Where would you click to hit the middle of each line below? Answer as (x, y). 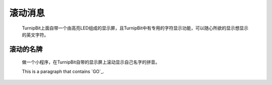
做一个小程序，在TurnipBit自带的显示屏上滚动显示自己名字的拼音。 (91, 62)
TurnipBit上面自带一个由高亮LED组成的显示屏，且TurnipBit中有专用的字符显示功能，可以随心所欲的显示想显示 (135, 28)
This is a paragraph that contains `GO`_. (63, 71)
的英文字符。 (35, 34)
